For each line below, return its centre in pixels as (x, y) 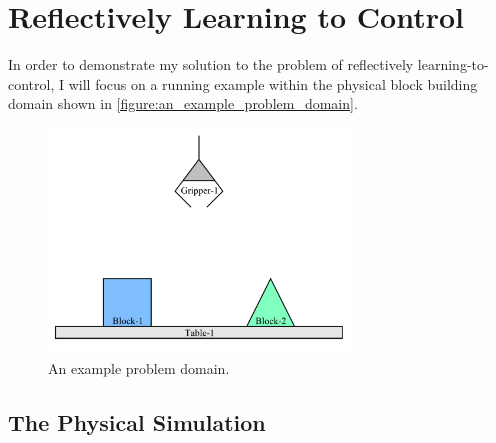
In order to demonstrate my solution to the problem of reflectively (211, 64)
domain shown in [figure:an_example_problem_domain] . (183, 103)
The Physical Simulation (137, 421)
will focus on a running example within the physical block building (273, 83)
